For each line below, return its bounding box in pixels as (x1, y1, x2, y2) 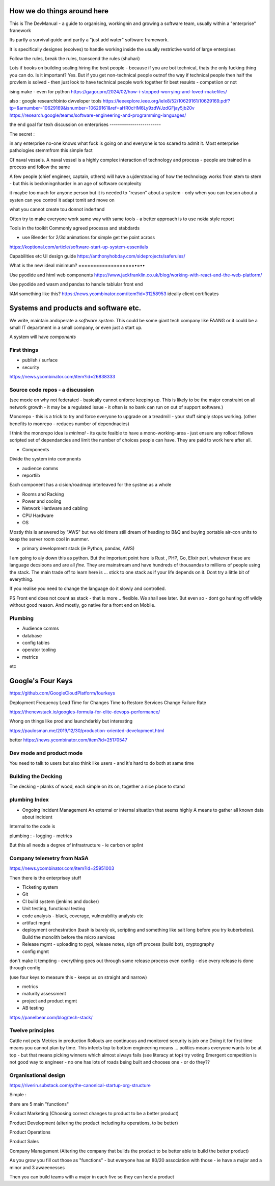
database (22, 632, 42, 638)
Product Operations (9, 1129, 51, 1136)
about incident (22, 814, 53, 820)
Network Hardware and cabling (22, 505, 88, 511)
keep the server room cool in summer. (9, 536, 89, 543)
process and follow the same (9, 164, 70, 170)
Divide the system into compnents (9, 456, 81, 462)
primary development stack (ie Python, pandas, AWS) (22, 546, 135, 552)
